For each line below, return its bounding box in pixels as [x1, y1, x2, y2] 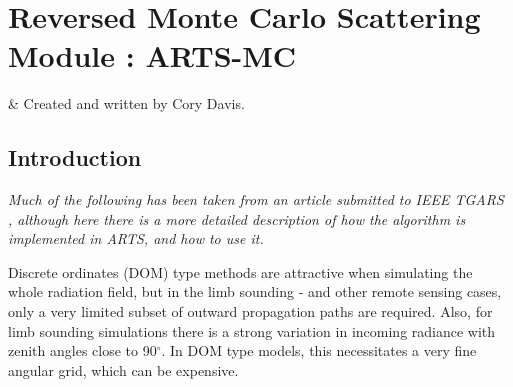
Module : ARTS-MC [8, 35, 297, 76]
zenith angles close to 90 [8, 340, 157, 361]
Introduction [8, 142, 142, 173]
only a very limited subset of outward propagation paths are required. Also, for [8, 301, 493, 322]
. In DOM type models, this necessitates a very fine [161, 340, 477, 361]
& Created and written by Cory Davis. [8, 93, 245, 114]
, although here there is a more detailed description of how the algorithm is [8, 208, 466, 229]
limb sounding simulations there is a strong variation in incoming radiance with [8, 320, 496, 341]
